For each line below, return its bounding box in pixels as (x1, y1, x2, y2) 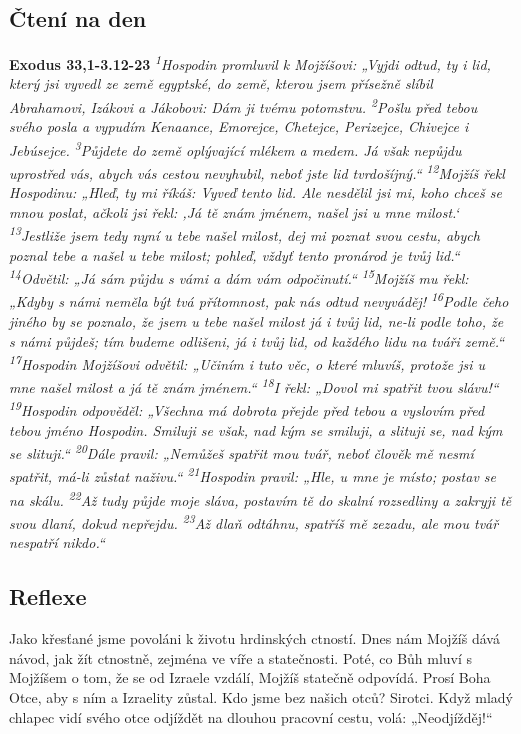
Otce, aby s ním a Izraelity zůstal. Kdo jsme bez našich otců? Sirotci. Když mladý (9, 687, 513, 708)
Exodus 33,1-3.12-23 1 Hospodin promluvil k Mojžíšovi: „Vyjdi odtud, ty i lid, (9, 51, 491, 74)
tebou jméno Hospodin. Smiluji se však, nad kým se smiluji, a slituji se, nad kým (9, 419, 503, 440)
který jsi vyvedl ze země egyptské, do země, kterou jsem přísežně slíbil (9, 73, 433, 94)
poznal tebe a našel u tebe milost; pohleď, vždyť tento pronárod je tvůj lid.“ (9, 244, 460, 265)
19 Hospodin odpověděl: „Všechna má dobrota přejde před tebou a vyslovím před (9, 397, 485, 421)
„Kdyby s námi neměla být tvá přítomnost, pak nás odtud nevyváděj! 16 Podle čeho (9, 288, 509, 312)
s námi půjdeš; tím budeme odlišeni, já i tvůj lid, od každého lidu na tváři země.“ (9, 330, 505, 351)
